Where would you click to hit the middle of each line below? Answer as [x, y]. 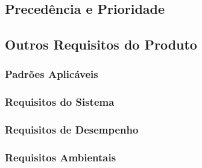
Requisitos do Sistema [60, 102]
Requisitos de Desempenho [72, 130]
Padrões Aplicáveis [52, 74]
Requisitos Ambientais [61, 157]
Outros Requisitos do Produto [101, 44]
